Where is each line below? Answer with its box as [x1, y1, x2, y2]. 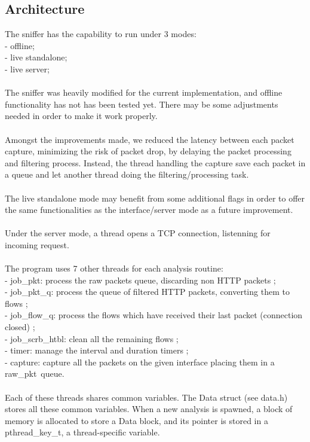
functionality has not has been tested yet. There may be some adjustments [5, 97, 278, 110]
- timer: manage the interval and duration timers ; [5, 344, 189, 356]
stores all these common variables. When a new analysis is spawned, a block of [5, 403, 293, 415]
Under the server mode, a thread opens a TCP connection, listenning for [5, 227, 271, 239]
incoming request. [5, 238, 69, 251]
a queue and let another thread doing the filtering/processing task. [5, 168, 249, 181]
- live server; [5, 62, 50, 75]
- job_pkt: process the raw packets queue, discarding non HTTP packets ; [5, 273, 276, 286]
